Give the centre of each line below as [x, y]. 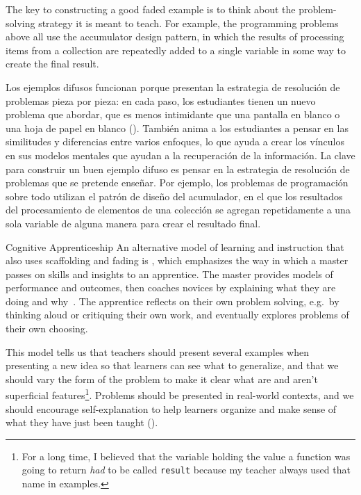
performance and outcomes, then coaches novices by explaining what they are [171, 287]
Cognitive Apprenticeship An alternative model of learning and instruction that [175, 246]
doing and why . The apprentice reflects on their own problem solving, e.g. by [173, 301]
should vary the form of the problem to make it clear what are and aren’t [162, 379]
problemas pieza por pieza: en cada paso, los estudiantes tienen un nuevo [161, 100]
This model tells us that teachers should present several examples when [158, 351]
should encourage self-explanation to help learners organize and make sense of [171, 408]
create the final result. [52, 64]
